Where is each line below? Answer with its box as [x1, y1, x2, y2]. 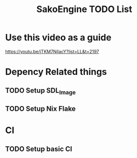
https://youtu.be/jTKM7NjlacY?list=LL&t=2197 [5, 48, 99, 54]
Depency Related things [5, 66, 107, 77]
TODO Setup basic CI [5, 144, 72, 153]
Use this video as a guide [5, 32, 112, 43]
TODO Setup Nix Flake [5, 105, 76, 113]
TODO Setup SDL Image [5, 86, 76, 96]
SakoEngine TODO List [36, 4, 132, 15]
